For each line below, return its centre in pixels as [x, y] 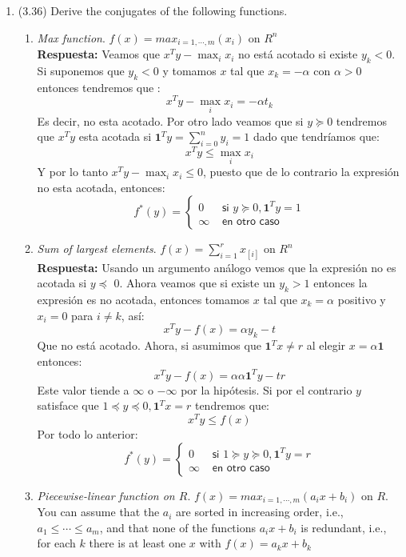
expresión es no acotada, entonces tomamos [143, 299]
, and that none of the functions [177, 527]
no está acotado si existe [298, 54]
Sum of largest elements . [97, 248]
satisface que [68, 405]
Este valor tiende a [83, 389]
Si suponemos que [81, 70]
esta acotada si [115, 136]
